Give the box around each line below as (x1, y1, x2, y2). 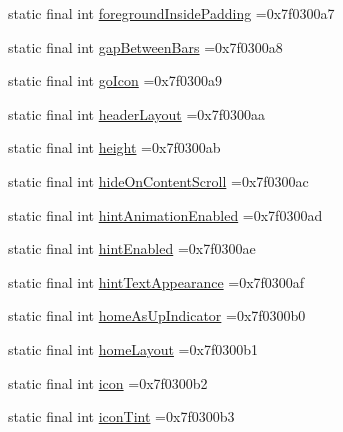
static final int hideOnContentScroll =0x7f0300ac (8, 170, 309, 191)
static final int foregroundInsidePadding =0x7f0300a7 (8, 3, 335, 23)
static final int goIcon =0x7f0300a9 (8, 70, 222, 91)
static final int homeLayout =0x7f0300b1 (8, 338, 258, 359)
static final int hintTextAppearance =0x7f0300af (8, 271, 305, 292)
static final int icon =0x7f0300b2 (8, 372, 208, 393)
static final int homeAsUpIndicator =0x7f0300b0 (8, 305, 306, 326)
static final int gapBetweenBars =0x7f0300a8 (8, 36, 283, 57)
